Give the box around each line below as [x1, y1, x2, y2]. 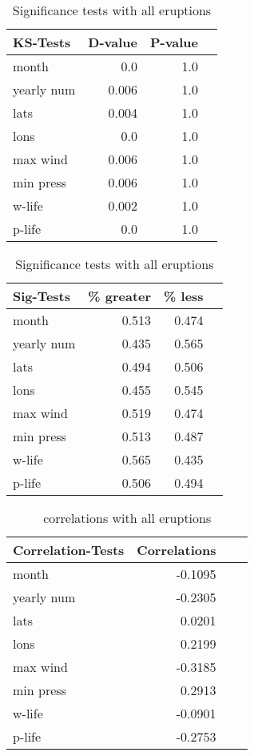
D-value [88, 33, 137, 51]
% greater [88, 287, 152, 305]
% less [164, 287, 204, 305]
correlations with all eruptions [43, 509, 212, 527]
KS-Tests [13, 33, 71, 51]
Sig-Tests [13, 287, 71, 305]
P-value [149, 33, 199, 51]
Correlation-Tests [13, 541, 125, 559]
